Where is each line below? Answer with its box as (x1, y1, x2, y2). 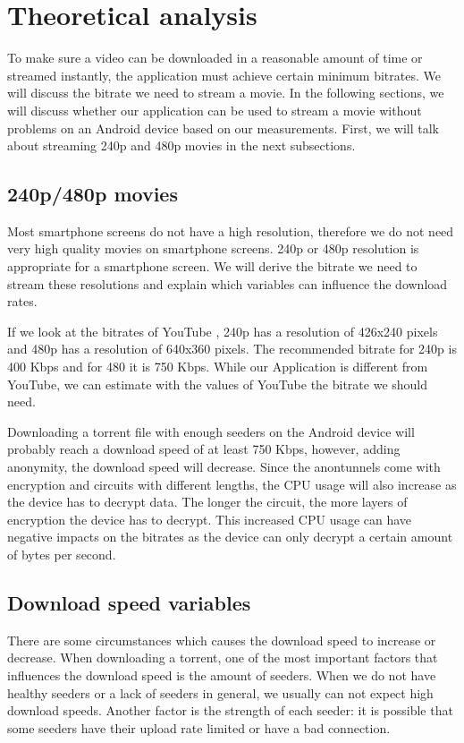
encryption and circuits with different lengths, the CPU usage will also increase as (7, 474, 457, 493)
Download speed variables (7, 588, 251, 616)
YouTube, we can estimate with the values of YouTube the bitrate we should (7, 374, 428, 393)
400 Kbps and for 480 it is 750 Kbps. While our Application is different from (7, 357, 428, 376)
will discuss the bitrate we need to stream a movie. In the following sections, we (7, 83, 444, 102)
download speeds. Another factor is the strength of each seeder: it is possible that (7, 701, 453, 720)
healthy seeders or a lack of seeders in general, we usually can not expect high (7, 683, 434, 702)
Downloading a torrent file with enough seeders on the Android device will (7, 422, 415, 440)
